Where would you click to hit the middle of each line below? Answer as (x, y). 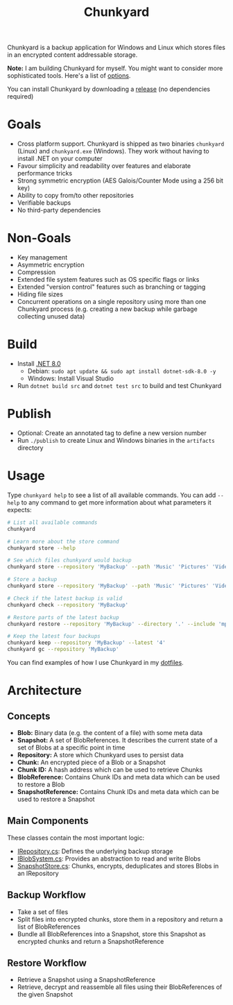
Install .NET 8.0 (39, 364)
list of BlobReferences (49, 927)
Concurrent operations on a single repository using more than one (112, 302)
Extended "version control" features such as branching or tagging (111, 287)
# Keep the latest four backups (54, 636)
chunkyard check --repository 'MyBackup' (68, 605)
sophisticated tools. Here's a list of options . (69, 76)
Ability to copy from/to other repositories (75, 196)
